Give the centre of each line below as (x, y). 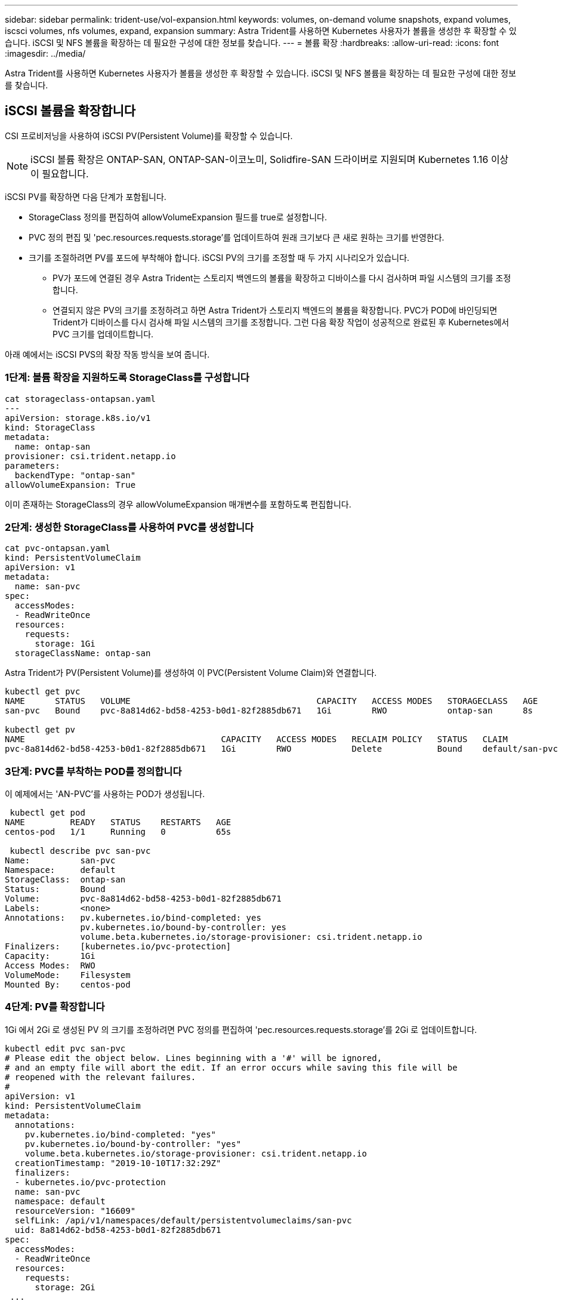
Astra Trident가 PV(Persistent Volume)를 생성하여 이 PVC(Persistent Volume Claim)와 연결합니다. (191, 673)
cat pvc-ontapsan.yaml (58, 548)
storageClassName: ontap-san (83, 653)
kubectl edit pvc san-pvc (65, 1048)
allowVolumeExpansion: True (70, 485)
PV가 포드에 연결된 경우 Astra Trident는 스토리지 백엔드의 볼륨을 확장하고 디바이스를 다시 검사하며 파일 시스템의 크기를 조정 (282, 278)
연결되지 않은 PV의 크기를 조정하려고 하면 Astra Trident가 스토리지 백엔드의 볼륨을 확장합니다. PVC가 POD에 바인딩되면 (275, 310)
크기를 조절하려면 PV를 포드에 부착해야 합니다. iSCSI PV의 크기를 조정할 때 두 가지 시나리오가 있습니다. (219, 257)
